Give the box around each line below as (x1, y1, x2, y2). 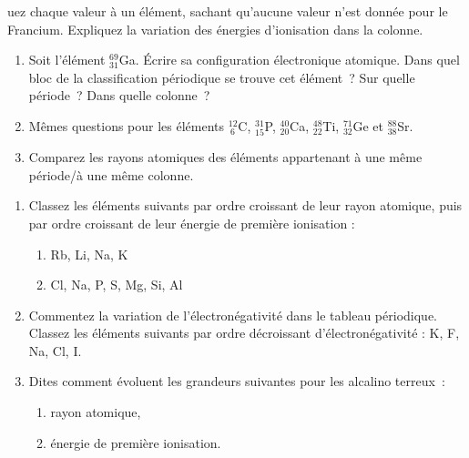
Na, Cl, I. (28, 341, 82, 360)
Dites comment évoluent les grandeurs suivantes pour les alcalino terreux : (28, 371, 445, 391)
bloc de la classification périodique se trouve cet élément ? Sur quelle (28, 67, 415, 87)
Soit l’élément (28, 50, 106, 69)
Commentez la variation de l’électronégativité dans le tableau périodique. (28, 305, 437, 324)
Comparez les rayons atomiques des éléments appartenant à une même (28, 148, 423, 167)
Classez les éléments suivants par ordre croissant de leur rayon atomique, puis (28, 196, 463, 215)
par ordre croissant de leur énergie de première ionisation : (28, 213, 355, 232)
